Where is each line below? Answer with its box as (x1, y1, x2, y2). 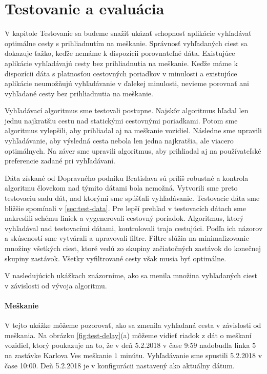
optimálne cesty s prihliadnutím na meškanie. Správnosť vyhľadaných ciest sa (5, 37, 248, 48)
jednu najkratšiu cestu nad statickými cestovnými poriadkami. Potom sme (5, 115, 238, 126)
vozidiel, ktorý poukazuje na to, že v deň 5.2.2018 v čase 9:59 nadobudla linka (5, 340, 250, 350)
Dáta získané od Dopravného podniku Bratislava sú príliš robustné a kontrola (5, 172, 249, 183)
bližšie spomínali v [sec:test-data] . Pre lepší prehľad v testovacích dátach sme (5, 202, 246, 213)
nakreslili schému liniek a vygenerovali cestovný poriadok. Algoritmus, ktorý (5, 213, 244, 223)
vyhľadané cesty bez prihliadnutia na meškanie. (5, 88, 153, 98)
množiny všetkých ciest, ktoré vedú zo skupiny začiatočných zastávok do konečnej (5, 243, 261, 253)
